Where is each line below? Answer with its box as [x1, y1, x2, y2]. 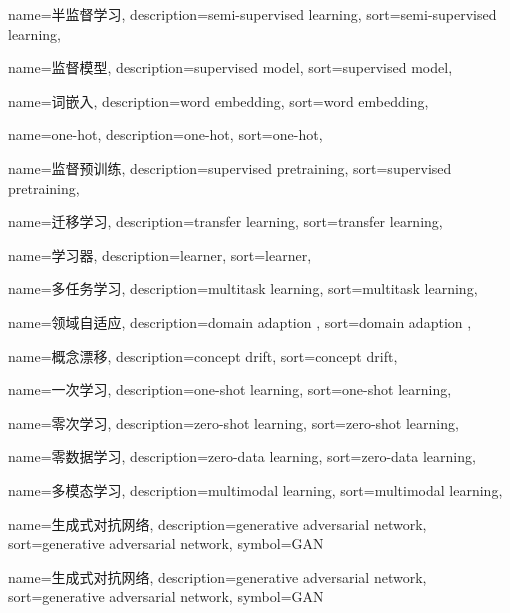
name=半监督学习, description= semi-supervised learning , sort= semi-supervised [8, 4, 497, 24]
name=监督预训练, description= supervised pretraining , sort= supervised [8, 157, 452, 178]
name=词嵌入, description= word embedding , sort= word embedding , [8, 90, 429, 111]
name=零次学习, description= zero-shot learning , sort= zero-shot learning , [8, 412, 459, 433]
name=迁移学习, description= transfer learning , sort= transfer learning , [8, 211, 443, 232]
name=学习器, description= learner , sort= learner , [8, 244, 312, 265]
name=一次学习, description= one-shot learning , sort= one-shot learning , [8, 379, 452, 400]
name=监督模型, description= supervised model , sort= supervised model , [8, 57, 453, 78]
